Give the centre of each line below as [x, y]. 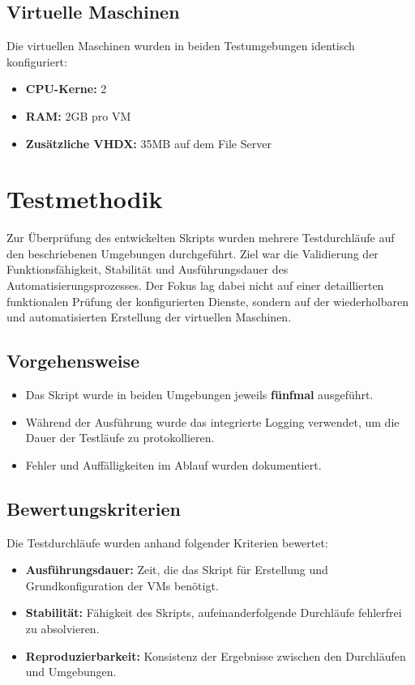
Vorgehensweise [73, 361]
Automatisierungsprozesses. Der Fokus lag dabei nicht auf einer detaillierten [195, 285]
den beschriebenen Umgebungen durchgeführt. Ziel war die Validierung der [193, 253]
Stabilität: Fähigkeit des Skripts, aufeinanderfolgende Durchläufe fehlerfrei [214, 613]
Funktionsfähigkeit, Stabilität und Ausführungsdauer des [148, 269]
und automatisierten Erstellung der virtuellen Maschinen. [149, 317]
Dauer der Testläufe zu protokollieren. [120, 438]
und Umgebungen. [71, 672]
